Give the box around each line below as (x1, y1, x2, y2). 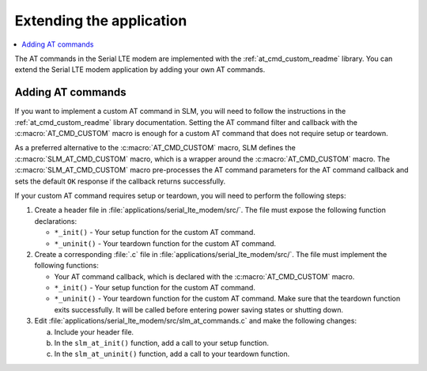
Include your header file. (54, 327, 134, 336)
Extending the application (14, 12, 187, 29)
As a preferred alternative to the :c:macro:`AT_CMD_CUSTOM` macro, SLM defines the (14, 143, 296, 153)
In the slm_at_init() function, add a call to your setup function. (54, 339, 269, 348)
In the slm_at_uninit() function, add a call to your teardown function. (54, 349, 290, 359)
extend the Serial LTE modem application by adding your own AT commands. (14, 65, 266, 74)
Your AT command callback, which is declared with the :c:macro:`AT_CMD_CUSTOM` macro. (54, 271, 355, 281)
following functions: (34, 261, 99, 271)
